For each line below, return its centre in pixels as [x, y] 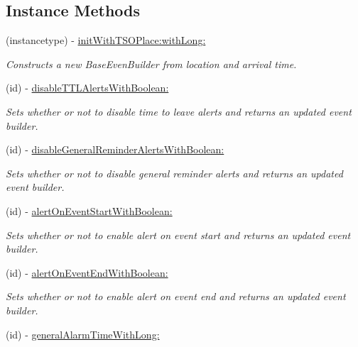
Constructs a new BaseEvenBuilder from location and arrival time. [151, 64]
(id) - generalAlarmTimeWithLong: [83, 334]
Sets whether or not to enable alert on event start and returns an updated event [178, 235]
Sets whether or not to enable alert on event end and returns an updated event [176, 296]
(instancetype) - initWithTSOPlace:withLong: [106, 40]
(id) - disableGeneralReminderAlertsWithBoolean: [115, 149]
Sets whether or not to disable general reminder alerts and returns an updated [174, 173]
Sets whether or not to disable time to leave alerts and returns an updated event [179, 111]
